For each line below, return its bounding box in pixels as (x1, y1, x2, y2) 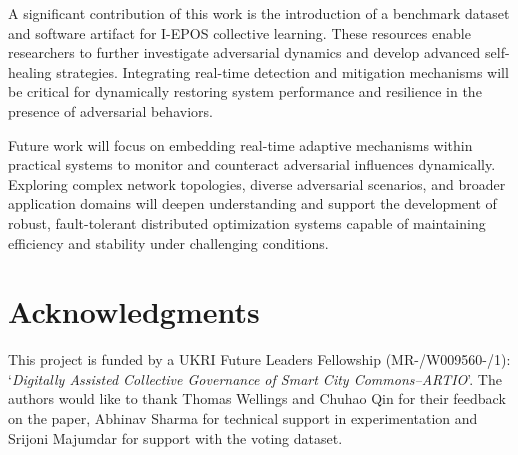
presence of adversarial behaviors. (8, 100, 213, 121)
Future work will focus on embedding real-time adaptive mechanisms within (8, 134, 473, 155)
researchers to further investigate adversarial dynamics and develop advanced (8, 42, 481, 63)
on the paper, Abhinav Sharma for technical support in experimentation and (8, 408, 478, 429)
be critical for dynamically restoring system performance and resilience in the (8, 81, 482, 102)
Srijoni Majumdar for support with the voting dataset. (8, 427, 343, 448)
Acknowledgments (8, 291, 260, 332)
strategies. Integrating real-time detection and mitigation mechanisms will (56, 61, 509, 82)
